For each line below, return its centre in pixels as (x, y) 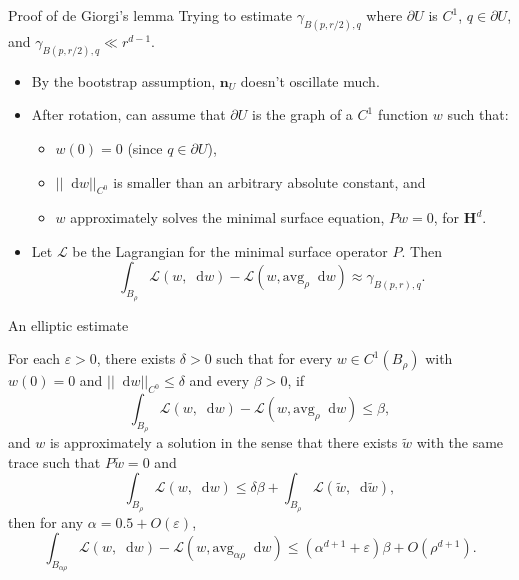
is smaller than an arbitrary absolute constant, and (269, 181)
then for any (46, 521)
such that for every (274, 358)
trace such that (54, 461)
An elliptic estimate (68, 324)
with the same (460, 442)
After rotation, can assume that (128, 114)
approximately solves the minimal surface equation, (227, 217)
